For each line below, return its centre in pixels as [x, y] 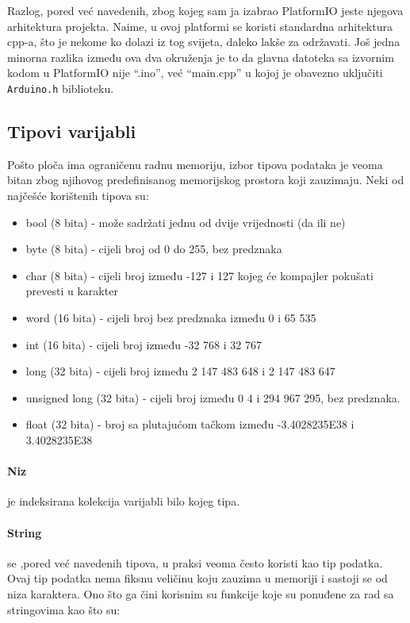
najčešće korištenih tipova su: [78, 196]
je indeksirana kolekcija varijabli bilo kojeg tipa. [124, 501]
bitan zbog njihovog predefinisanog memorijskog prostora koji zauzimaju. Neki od [206, 180]
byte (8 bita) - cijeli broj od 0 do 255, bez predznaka [154, 249]
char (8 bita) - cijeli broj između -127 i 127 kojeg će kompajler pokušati [199, 275]
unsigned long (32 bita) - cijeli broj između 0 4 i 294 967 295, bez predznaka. [213, 397]
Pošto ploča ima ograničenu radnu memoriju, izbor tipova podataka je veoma [195, 164]
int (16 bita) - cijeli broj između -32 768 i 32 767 [144, 344]
